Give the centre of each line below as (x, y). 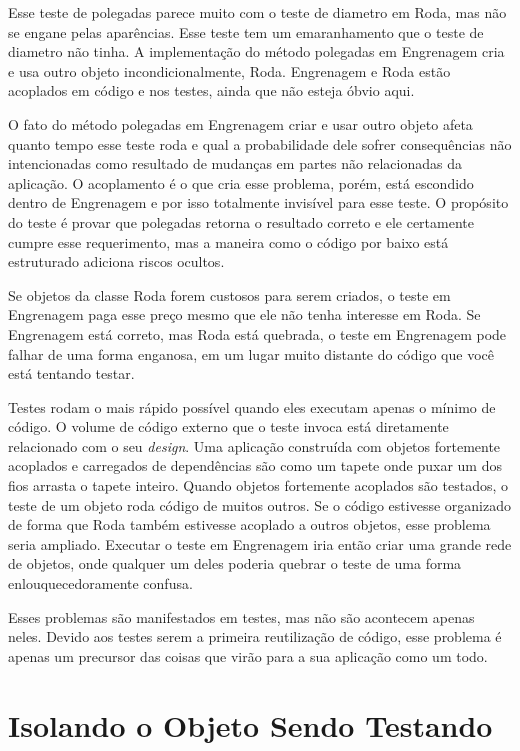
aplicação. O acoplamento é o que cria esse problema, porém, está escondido (241, 182)
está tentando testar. (71, 373)
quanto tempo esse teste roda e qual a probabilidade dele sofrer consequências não (260, 143)
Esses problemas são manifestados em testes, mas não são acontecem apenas (241, 616)
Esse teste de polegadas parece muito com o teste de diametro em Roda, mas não (257, 12)
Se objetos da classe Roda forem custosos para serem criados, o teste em (229, 294)
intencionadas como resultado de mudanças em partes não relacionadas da (235, 163)
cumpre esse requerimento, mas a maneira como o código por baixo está (228, 241)
